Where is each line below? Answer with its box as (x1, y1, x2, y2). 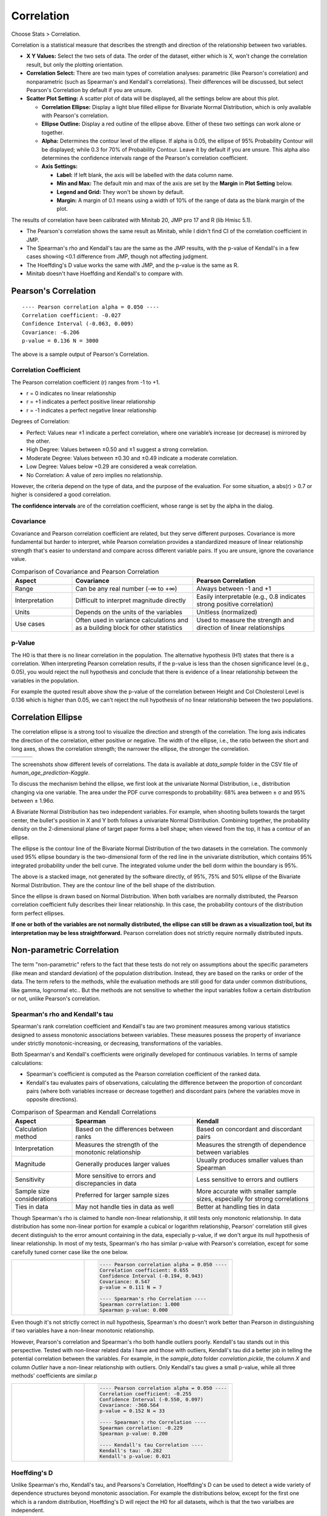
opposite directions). (26, 1096, 78, 1103)
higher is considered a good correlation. (11, 491, 111, 498)
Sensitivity (15, 1175, 45, 1184)
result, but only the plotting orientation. (26, 61, 124, 68)
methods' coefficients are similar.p (11, 1372, 97, 1380)
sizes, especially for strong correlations (196, 1195, 309, 1203)
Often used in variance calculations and (75, 615, 189, 624)
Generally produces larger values (75, 1160, 171, 1169)
